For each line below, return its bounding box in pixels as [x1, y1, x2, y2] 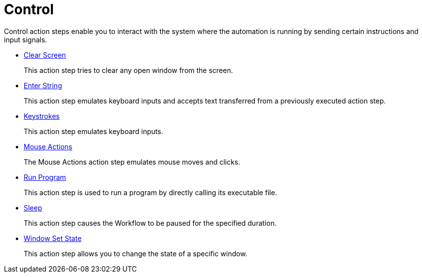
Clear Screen [24, 50, 66, 59]
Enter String [24, 81, 62, 90]
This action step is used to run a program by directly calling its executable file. [24, 188, 277, 197]
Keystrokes [24, 111, 60, 120]
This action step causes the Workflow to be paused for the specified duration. [24, 218, 277, 227]
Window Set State [24, 234, 82, 242]
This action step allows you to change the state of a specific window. [24, 249, 247, 258]
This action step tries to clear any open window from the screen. [24, 66, 233, 74]
